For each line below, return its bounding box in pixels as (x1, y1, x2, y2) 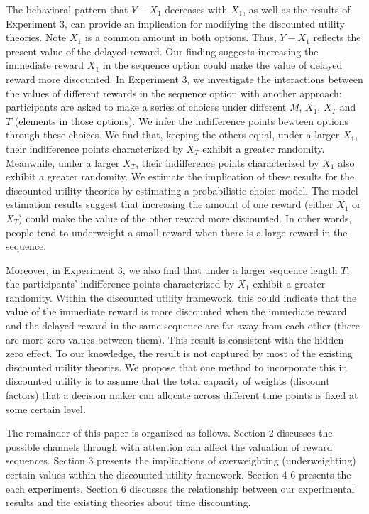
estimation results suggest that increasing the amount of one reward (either (6, 197, 334, 212)
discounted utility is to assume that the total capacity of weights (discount (6, 373, 330, 388)
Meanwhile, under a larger (6, 155, 120, 170)
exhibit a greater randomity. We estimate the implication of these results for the (6, 169, 355, 184)
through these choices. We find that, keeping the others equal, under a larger (6, 127, 340, 142)
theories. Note (6, 30, 67, 45)
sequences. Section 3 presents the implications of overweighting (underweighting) (6, 453, 356, 468)
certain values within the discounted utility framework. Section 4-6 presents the (6, 467, 351, 481)
